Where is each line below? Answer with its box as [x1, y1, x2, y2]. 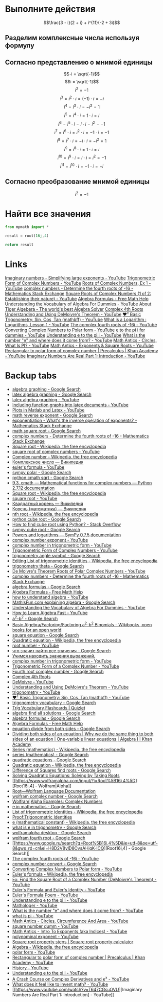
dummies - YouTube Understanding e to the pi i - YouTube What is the [5, 332, 145, 338]
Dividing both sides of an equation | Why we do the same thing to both [12, 730, 154, 737]
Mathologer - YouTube [12, 902, 57, 908]
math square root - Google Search [12, 428, 81, 433]
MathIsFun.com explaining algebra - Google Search [12, 599, 116, 605]
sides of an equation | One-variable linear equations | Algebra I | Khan [12, 736, 152, 742]
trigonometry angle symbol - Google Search [12, 552, 101, 558]
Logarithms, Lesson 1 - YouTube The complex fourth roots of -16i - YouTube [5, 321, 157, 327]
